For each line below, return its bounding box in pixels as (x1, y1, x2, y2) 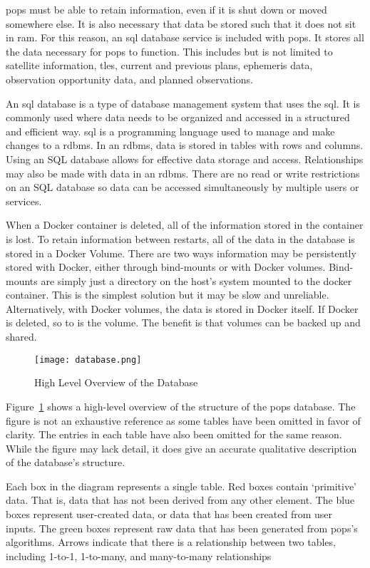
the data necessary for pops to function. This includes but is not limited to (6, 43, 333, 58)
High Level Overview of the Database (34, 375, 198, 390)
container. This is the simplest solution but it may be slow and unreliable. (6, 287, 329, 302)
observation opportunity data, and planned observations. (6, 71, 253, 86)
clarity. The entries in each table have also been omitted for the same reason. (6, 427, 342, 442)
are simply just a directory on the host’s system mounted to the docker (41, 273, 352, 288)
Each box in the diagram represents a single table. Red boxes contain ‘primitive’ (6, 478, 357, 493)
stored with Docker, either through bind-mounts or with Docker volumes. (6, 259, 326, 274)
